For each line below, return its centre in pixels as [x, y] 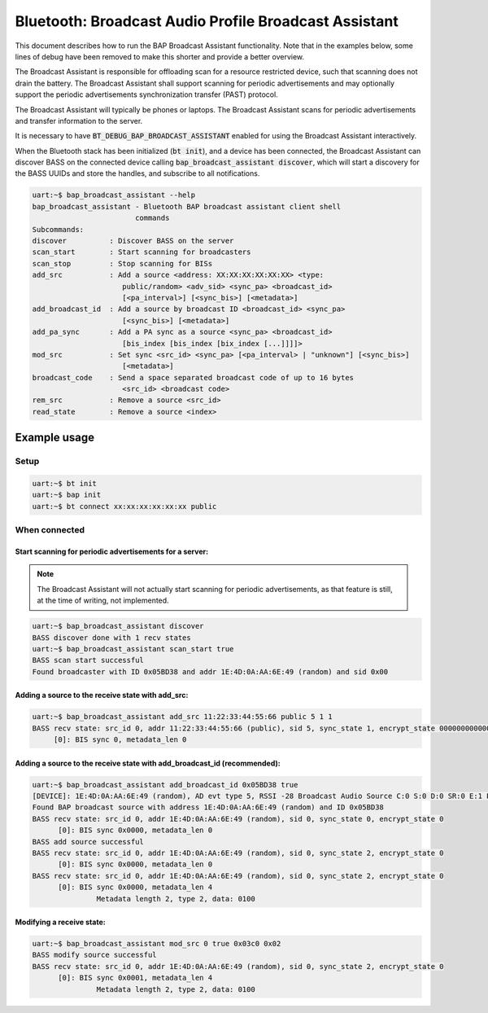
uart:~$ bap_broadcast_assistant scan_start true [133, 649]
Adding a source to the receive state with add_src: [102, 695]
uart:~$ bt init [65, 484]
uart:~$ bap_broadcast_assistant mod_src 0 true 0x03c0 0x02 [157, 944]
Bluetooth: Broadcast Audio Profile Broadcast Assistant [207, 21]
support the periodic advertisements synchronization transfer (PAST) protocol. [146, 94]
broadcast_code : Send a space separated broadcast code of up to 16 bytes [193, 377]
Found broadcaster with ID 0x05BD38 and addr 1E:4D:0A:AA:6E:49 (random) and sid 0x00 [210, 671]
